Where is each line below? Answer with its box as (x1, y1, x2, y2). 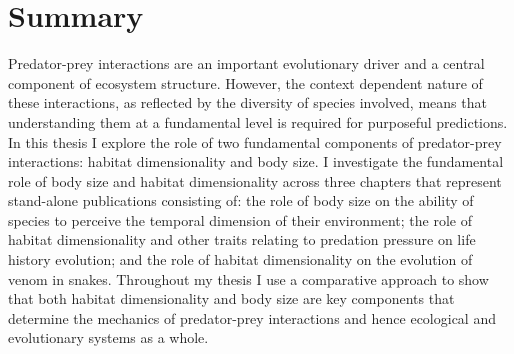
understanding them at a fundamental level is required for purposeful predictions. (8, 111, 508, 132)
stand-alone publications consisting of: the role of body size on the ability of (8, 190, 474, 211)
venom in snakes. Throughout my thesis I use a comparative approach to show (8, 268, 489, 289)
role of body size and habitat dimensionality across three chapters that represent (8, 170, 502, 191)
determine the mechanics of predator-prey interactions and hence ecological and (8, 307, 496, 328)
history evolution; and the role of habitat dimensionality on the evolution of (8, 249, 473, 270)
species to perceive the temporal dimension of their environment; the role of (8, 209, 472, 230)
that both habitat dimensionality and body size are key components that (8, 288, 455, 309)
